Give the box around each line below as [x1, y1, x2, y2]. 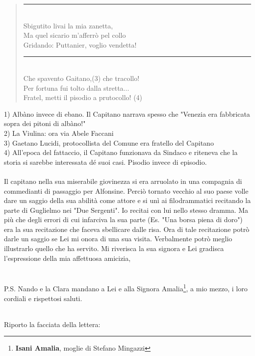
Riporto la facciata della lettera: [4, 319, 101, 329]
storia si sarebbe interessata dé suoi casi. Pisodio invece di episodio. [4, 156, 207, 167]
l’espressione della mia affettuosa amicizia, [4, 253, 131, 263]
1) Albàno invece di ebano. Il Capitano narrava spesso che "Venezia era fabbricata [4, 108, 250, 119]
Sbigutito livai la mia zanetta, [23, 20, 113, 30]
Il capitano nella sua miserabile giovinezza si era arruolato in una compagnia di [4, 176, 242, 186]
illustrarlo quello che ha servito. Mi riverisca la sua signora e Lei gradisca [4, 243, 224, 254]
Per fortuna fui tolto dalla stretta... [23, 82, 129, 93]
